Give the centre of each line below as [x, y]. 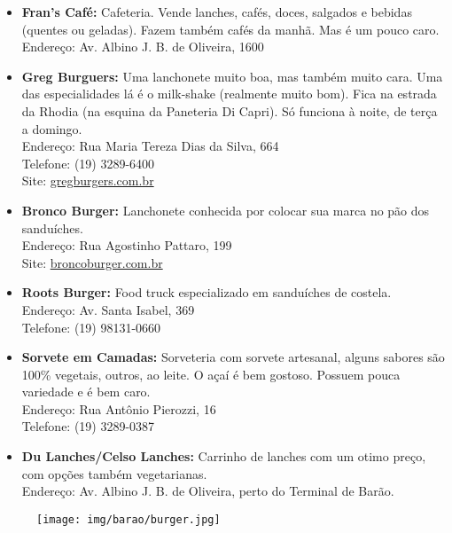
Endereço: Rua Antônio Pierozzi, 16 [119, 408]
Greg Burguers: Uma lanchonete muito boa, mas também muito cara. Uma [232, 76]
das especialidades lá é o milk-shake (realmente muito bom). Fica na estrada [229, 94]
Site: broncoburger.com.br [92, 262]
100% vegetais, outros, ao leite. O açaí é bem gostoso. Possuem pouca [211, 374]
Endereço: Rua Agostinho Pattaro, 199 [127, 245]
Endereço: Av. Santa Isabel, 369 [108, 309]
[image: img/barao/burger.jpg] [129, 519]
